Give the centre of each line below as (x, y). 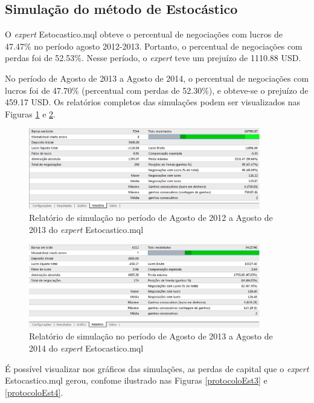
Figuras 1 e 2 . (30, 113)
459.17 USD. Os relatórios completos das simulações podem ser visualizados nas (153, 102)
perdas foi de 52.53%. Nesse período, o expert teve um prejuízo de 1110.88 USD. (153, 58)
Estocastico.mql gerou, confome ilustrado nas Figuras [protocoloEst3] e (136, 380)
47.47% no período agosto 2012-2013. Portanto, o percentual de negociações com (154, 46)
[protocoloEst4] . (34, 392)
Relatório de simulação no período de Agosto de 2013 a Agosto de (151, 336)
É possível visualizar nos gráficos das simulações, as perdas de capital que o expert (157, 368)
